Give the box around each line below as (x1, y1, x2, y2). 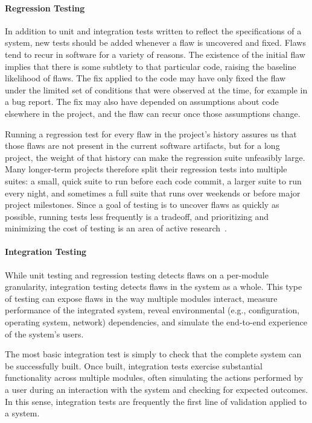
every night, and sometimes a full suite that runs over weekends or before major (5, 186, 301, 199)
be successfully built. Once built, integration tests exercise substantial (5, 359, 263, 372)
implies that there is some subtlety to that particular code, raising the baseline (5, 60, 296, 72)
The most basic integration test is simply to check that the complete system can (5, 348, 302, 360)
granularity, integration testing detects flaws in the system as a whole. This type (5, 280, 302, 293)
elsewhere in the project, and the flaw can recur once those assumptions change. (5, 107, 301, 119)
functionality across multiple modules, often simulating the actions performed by (5, 371, 304, 384)
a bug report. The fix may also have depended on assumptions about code (5, 95, 279, 108)
